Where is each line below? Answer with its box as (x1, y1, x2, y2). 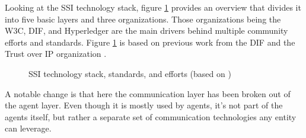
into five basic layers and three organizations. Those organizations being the (5, 12, 281, 25)
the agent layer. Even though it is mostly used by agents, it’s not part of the (5, 99, 283, 111)
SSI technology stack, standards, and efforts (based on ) (28, 67, 231, 79)
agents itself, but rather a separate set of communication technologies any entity (5, 110, 297, 123)
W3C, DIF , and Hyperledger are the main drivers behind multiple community (5, 24, 288, 37)
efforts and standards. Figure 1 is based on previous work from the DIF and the (5, 36, 295, 48)
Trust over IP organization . (5, 47, 107, 60)
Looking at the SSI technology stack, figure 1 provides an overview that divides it (5, 1, 301, 13)
